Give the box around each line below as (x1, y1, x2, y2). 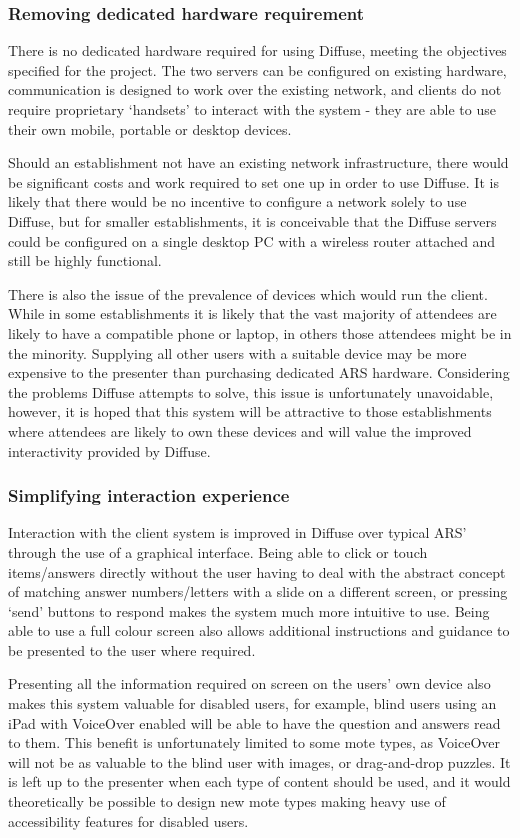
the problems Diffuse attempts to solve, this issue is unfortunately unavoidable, (8, 381, 494, 402)
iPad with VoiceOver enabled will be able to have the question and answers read (8, 712, 501, 733)
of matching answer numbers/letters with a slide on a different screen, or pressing (8, 581, 508, 602)
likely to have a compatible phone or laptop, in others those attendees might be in (8, 322, 512, 343)
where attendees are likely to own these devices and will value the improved (8, 420, 472, 441)
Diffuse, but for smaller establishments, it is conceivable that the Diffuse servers (8, 210, 497, 231)
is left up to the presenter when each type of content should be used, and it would (8, 771, 511, 792)
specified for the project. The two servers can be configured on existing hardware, (8, 59, 507, 80)
